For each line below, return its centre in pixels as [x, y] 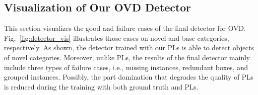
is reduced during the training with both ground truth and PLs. [101, 86]
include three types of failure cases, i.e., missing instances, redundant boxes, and [126, 67]
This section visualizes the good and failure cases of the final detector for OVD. [125, 28]
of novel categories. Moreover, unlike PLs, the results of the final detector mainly [127, 57]
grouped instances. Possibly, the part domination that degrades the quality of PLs [129, 77]
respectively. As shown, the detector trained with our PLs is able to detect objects [129, 47]
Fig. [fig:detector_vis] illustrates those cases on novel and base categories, [117, 38]
